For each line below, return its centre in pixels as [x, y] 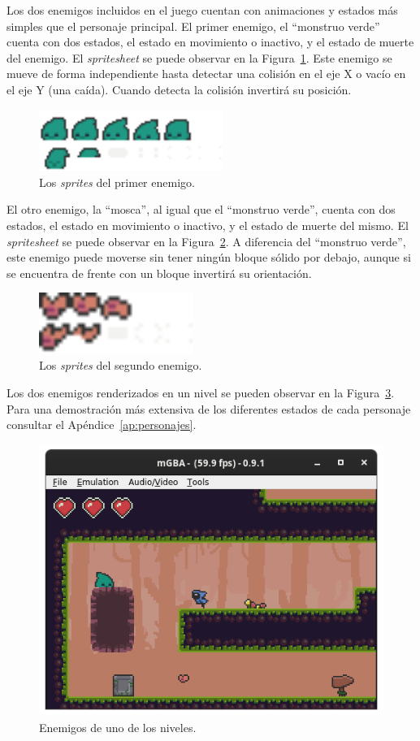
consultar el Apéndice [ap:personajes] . [102, 425]
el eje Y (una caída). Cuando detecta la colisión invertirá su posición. [179, 89]
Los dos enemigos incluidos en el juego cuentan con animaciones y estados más [202, 10]
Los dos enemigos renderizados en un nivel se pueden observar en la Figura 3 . [201, 393]
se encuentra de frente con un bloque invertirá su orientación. [159, 273]
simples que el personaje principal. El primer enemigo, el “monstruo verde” [193, 26]
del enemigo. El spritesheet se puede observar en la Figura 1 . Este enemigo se [199, 57]
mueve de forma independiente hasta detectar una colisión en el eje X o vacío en [206, 74]
